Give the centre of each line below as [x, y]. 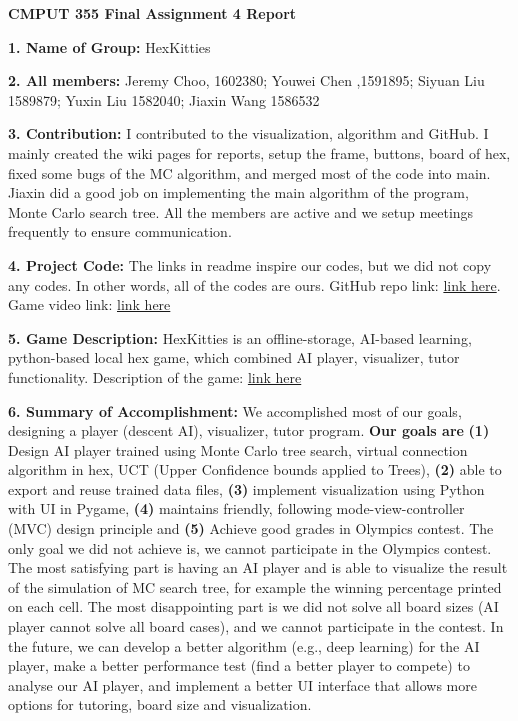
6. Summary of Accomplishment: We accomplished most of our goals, [235, 410]
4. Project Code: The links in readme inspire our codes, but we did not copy [250, 264]
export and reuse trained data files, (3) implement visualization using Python [246, 488]
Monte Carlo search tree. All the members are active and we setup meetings [241, 211]
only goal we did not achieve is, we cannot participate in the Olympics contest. [250, 547]
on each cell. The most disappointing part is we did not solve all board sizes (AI [253, 606]
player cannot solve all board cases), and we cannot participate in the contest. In [256, 626]
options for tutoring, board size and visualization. [160, 704]
